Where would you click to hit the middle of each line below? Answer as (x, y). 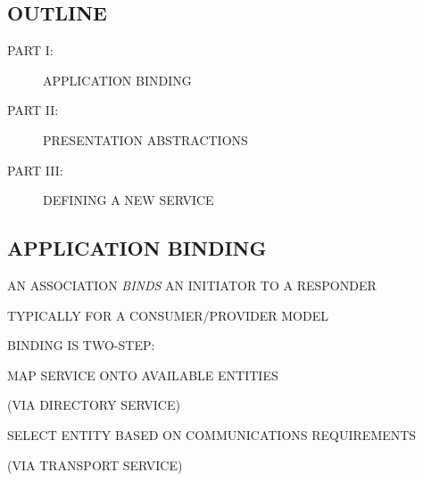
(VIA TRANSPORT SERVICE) (95, 465)
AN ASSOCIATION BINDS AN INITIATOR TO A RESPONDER (192, 285)
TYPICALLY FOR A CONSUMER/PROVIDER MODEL (168, 315)
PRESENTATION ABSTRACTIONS (145, 139)
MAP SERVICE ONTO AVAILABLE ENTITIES (143, 375)
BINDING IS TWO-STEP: (81, 345)
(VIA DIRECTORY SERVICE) (94, 405)
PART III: (35, 170)
